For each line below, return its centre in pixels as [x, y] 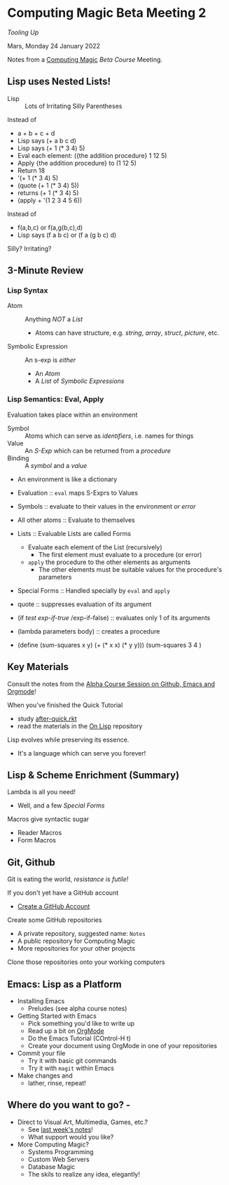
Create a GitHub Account [54, 906]
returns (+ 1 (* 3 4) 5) [48, 193]
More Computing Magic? [53, 1144]
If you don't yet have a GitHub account [63, 893]
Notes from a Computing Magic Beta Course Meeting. [85, 59]
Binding [18, 458]
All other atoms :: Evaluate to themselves [76, 520]
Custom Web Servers [58, 1159]
